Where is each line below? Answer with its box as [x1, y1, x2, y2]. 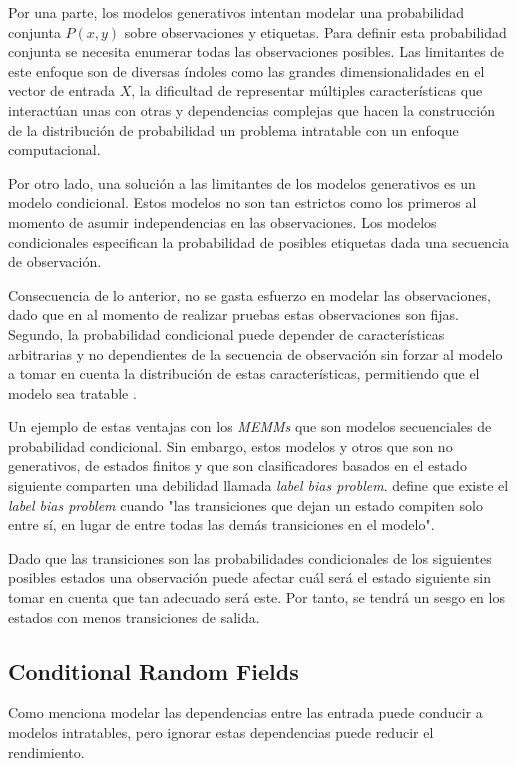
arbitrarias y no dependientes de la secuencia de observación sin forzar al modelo [8, 343, 503, 364]
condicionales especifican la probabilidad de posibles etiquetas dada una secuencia [8, 231, 510, 252]
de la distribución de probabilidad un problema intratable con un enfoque [8, 119, 459, 140]
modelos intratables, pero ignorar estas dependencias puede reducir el [8, 722, 434, 743]
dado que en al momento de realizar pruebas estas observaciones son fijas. [8, 304, 459, 325]
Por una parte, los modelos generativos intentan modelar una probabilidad [8, 2, 465, 22]
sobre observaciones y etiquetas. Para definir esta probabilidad [124, 21, 507, 42]
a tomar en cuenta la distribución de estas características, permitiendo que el [8, 363, 480, 384]
